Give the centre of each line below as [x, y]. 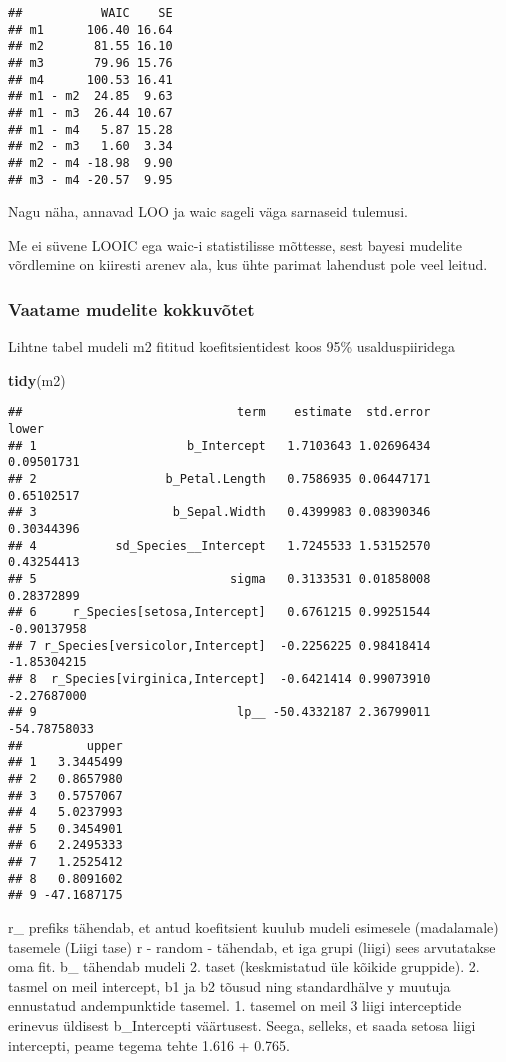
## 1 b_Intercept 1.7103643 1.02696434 [219, 445]
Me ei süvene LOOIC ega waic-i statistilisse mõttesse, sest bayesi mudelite [235, 244]
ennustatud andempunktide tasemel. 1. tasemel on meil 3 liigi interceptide [235, 1005]
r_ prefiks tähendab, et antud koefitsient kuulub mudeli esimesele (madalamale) [253, 927]
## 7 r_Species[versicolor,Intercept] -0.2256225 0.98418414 [219, 645]
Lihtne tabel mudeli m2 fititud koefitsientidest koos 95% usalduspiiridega [232, 346]
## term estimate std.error [219, 412]
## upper [65, 745]
